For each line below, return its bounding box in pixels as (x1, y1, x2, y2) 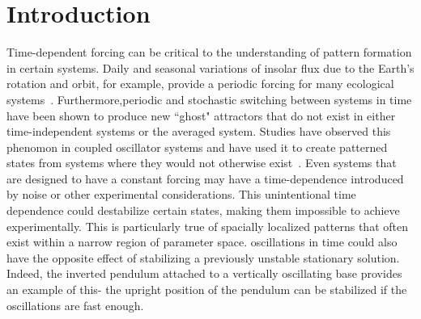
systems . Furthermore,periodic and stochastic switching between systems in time (6, 90, 412, 107)
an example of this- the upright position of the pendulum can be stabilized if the (6, 281, 407, 298)
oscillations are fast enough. (6, 296, 144, 313)
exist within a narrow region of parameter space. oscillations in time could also (6, 233, 398, 250)
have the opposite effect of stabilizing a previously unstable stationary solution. (6, 249, 400, 266)
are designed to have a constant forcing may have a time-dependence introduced (6, 170, 404, 187)
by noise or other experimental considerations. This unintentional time (6, 186, 356, 203)
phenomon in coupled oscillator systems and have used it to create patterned (6, 138, 388, 155)
